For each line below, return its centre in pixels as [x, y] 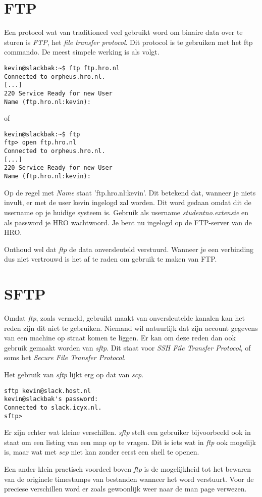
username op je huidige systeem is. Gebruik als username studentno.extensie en [126, 212]
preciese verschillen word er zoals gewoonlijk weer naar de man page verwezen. [125, 489]
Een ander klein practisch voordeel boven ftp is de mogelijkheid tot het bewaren [128, 468]
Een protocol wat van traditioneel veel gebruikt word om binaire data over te [123, 32]
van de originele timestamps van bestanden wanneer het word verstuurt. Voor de [129, 479]
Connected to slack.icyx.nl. [53, 407]
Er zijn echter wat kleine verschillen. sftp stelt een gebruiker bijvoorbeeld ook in [127, 432]
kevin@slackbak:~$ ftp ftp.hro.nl [62, 68]
